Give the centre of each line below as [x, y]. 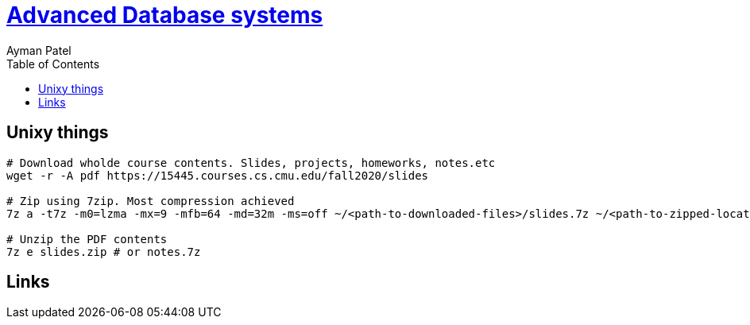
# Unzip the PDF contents [87, 239]
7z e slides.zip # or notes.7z [104, 251]
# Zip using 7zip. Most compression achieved [151, 201]
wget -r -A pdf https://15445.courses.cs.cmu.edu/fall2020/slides [218, 175]
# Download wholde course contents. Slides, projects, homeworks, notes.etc [251, 162]
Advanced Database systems [165, 15]
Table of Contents [53, 64]
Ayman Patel [39, 50]
